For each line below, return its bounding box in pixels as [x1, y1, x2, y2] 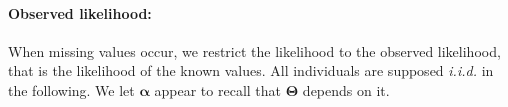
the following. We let [8, 79, 135, 100]
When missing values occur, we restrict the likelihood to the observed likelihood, [8, 40, 501, 61]
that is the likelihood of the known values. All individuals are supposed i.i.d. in [8, 60, 494, 81]
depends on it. [302, 79, 390, 100]
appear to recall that [154, 79, 281, 100]
